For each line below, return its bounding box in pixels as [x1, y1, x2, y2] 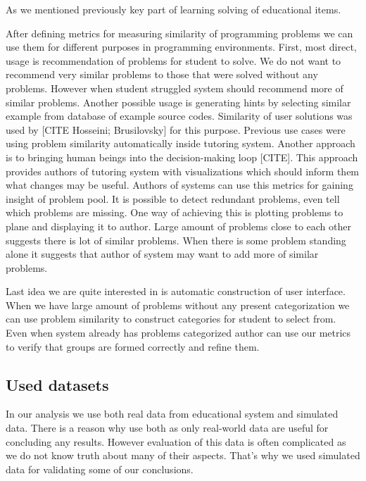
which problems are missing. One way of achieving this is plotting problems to [6, 205, 343, 220]
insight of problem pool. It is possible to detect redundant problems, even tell [6, 191, 340, 206]
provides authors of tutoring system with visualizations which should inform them [6, 163, 360, 178]
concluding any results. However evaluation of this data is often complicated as [6, 434, 346, 449]
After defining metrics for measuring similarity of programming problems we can [6, 25, 353, 40]
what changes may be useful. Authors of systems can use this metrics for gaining [6, 177, 353, 192]
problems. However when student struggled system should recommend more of [6, 80, 343, 95]
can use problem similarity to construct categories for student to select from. [6, 311, 336, 326]
